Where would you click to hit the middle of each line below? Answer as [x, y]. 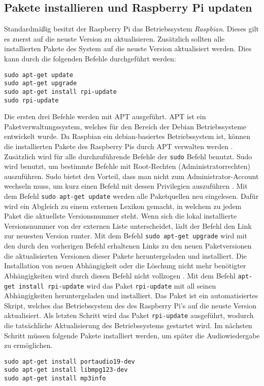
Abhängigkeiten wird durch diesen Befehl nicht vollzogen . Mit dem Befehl [120, 275]
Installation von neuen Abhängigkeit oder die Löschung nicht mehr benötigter [125, 266]
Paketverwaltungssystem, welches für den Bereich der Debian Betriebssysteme [125, 126]
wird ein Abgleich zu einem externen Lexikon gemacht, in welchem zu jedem [123, 206]
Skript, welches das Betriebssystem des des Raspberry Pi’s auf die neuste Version [130, 305]
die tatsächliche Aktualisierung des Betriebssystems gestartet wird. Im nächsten [128, 325]
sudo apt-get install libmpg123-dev [66, 370]
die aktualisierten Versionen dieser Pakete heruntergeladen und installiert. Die [125, 255]
